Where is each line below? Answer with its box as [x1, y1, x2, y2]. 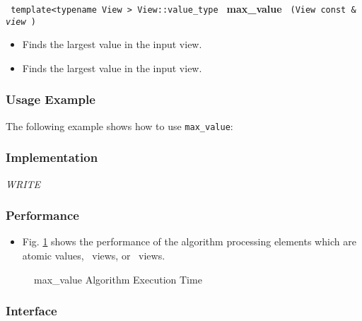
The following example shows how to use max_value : [6, 118, 233, 133]
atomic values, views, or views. [22, 248, 165, 262]
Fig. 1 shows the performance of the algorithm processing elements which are [22, 234, 356, 249]
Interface [6, 302, 57, 320]
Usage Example [6, 91, 95, 108]
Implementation [6, 148, 98, 166]
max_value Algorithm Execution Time [34, 272, 202, 286]
